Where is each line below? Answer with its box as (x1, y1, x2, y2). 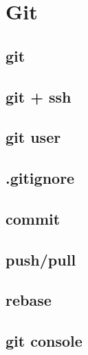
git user (5, 126, 61, 148)
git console (5, 330, 82, 352)
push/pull (5, 248, 76, 270)
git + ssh (5, 85, 71, 107)
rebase (5, 289, 52, 311)
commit (5, 207, 60, 229)
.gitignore (5, 167, 75, 189)
